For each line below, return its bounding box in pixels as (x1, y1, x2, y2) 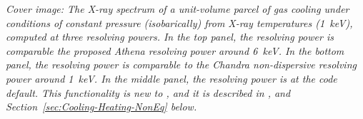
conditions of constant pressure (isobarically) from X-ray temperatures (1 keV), (6, 15, 353, 30)
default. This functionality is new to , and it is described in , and (6, 85, 291, 100)
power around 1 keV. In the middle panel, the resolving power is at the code (6, 71, 337, 86)
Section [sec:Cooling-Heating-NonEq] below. (6, 99, 197, 114)
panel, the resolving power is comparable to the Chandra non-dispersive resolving (6, 57, 357, 72)
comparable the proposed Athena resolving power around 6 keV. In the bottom (6, 43, 344, 58)
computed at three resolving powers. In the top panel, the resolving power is (6, 29, 334, 44)
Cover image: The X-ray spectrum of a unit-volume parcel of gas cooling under (6, 1, 349, 16)
